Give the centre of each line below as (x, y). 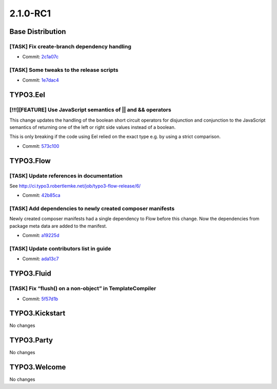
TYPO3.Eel (27, 95)
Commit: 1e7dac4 (41, 80)
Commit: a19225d (41, 236)
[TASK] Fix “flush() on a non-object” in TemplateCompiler (83, 288)
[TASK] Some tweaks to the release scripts (64, 70)
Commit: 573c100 (41, 146)
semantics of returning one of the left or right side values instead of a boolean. (93, 127)
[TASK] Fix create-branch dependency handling (71, 46)
